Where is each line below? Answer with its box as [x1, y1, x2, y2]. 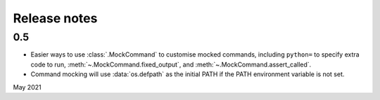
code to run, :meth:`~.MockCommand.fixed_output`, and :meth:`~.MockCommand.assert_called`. [30, 60, 312, 69]
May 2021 [13, 83, 42, 91]
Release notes [13, 10, 98, 26]
